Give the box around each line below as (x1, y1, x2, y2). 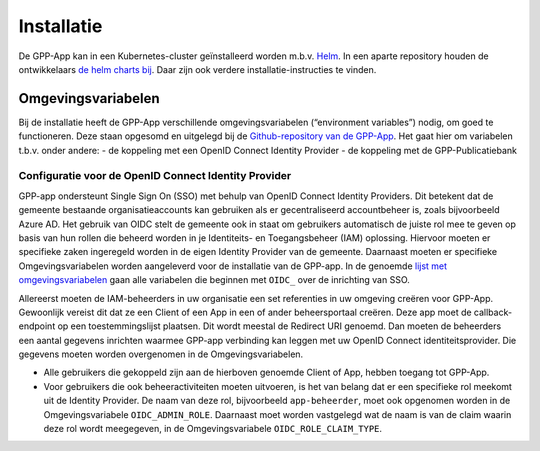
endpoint (18, 320, 56, 332)
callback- (473, 306, 513, 318)
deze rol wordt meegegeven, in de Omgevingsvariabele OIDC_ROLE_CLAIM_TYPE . (43, 423, 383, 435)
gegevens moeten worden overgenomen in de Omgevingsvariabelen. (18, 348, 304, 360)
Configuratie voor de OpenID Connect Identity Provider (18, 169, 292, 183)
